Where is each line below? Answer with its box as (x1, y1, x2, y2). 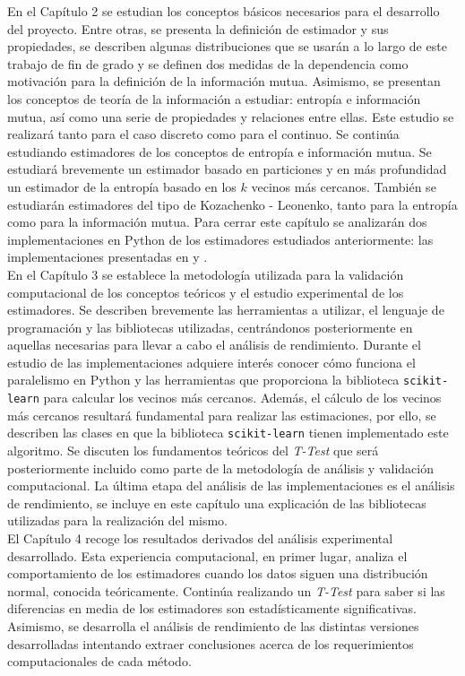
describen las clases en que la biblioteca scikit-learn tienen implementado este (7, 423, 449, 442)
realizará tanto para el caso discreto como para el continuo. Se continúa (7, 125, 400, 143)
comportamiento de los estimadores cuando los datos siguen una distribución (7, 564, 428, 583)
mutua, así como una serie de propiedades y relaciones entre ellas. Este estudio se (7, 107, 454, 126)
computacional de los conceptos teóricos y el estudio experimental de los (7, 282, 404, 301)
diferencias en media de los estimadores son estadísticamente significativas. (7, 599, 417, 618)
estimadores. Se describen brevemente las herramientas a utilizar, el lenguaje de (7, 300, 444, 319)
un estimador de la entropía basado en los (7, 177, 237, 195)
